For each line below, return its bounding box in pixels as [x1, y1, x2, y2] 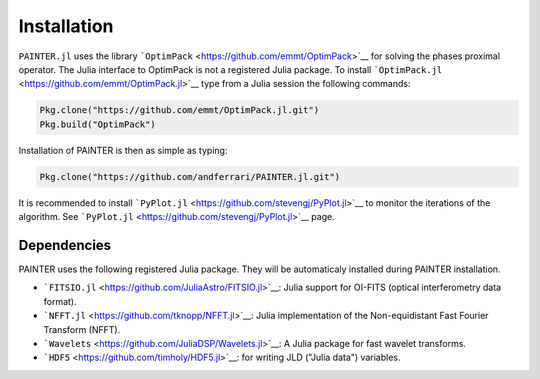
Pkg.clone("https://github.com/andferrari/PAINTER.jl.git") [39, 171, 341, 182]
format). [43, 295, 77, 307]
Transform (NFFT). [43, 323, 121, 335]
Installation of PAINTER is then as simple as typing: [18, 144, 228, 156]
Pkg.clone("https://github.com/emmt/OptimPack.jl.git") [39, 105, 320, 116]
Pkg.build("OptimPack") [39, 118, 157, 130]
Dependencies [18, 236, 112, 254]
